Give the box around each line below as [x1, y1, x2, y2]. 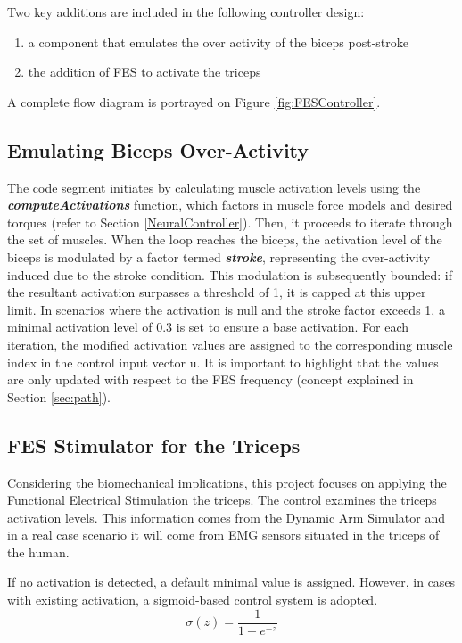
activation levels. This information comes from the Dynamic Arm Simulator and [7, 507, 445, 526]
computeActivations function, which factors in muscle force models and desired [7, 195, 453, 214]
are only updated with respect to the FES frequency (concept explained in [7, 370, 414, 389]
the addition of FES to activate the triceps [28, 62, 261, 81]
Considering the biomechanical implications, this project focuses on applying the [7, 473, 447, 491]
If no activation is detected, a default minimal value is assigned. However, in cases [7, 573, 456, 591]
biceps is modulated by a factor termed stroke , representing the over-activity [7, 247, 431, 266]
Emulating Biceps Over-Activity [7, 136, 309, 163]
